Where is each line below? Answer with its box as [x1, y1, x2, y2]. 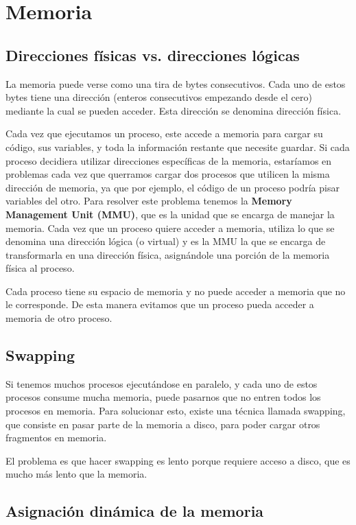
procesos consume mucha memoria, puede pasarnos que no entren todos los [5, 390, 321, 404]
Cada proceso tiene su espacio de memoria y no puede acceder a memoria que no [5, 283, 346, 298]
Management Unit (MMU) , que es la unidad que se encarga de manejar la [5, 207, 335, 221]
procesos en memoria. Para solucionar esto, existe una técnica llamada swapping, [5, 404, 346, 418]
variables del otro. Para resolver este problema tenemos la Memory [5, 194, 292, 208]
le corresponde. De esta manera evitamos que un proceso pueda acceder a [5, 297, 314, 312]
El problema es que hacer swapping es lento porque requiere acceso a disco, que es [5, 453, 351, 467]
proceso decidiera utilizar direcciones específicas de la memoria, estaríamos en [5, 153, 332, 167]
